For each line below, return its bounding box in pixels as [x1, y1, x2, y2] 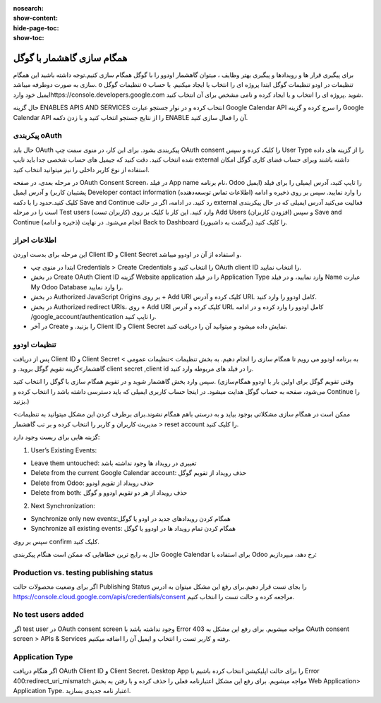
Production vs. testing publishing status [13, 567, 153, 577]
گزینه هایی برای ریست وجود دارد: [13, 433, 100, 441]
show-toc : [13, 34, 44, 42]
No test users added [13, 610, 84, 620]
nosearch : [13, 4, 44, 12]
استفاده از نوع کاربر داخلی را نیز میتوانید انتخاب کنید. [13, 165, 150, 174]
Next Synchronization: [30, 501, 95, 510]
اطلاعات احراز [13, 235, 56, 245]
